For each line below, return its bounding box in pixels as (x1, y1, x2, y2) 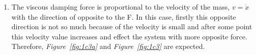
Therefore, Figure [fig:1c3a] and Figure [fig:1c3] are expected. (11, 41, 205, 51)
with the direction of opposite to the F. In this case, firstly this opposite (11, 11, 236, 22)
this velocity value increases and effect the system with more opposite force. (11, 31, 247, 41)
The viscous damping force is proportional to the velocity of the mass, (11, 2, 230, 12)
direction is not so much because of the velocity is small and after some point (11, 21, 252, 32)
